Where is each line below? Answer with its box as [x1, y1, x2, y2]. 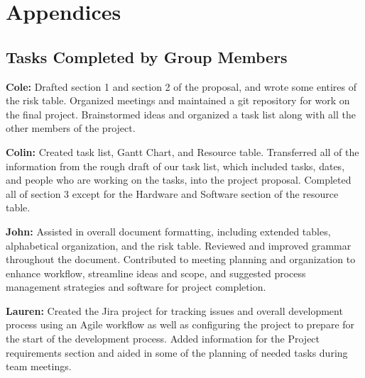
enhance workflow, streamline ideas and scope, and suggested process [6, 265, 306, 280]
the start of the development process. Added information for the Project [6, 331, 320, 346]
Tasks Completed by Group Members [6, 45, 288, 67]
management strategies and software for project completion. [6, 279, 266, 294]
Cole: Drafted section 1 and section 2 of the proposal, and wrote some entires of [6, 79, 357, 94]
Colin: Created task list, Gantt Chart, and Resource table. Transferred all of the [6, 144, 359, 159]
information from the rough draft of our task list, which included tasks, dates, [6, 158, 345, 173]
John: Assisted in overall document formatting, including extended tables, [6, 223, 331, 238]
